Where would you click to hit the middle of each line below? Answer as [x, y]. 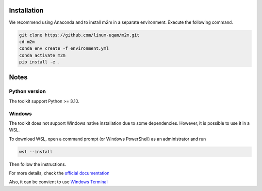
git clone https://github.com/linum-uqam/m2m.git [79, 35]
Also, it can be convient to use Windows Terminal [58, 182]
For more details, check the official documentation [59, 173]
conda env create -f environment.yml [64, 49]
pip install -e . [40, 62]
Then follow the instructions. [38, 164]
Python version [27, 91]
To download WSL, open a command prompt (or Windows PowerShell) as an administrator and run [107, 139]
